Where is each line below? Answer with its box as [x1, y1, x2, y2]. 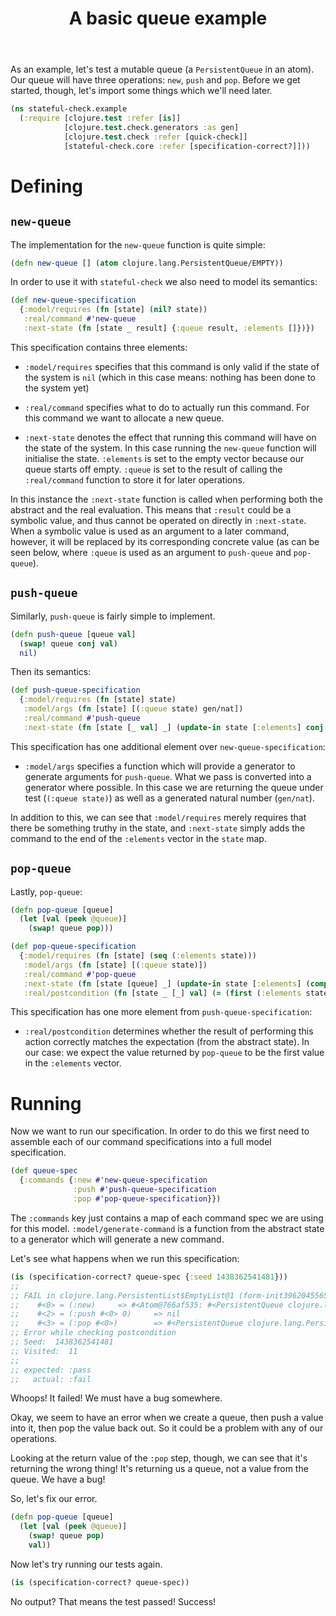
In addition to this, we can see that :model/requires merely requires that [10, 811, 307, 823]
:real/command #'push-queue [23, 713, 141, 723]
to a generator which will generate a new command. [10, 1233, 225, 1245]
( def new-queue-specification [10, 295, 137, 306]
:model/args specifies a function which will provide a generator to [24, 760, 296, 772]
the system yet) [24, 382, 90, 394]
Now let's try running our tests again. [10, 1558, 163, 1570]
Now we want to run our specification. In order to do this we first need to [10, 1125, 310, 1137]
